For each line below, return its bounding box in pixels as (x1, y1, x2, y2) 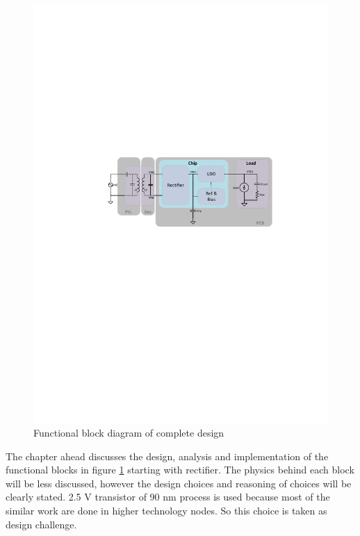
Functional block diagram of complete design (33, 425, 224, 440)
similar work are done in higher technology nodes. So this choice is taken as (6, 503, 327, 518)
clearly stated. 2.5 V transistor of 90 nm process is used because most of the (6, 489, 330, 504)
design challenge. (6, 517, 77, 531)
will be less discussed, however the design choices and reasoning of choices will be (6, 476, 352, 490)
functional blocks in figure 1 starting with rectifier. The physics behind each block (6, 462, 354, 477)
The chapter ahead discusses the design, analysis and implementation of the (6, 448, 329, 463)
